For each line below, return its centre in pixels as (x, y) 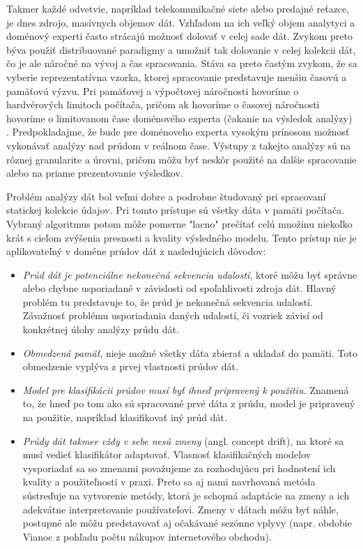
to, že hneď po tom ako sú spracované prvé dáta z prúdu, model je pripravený (189, 403)
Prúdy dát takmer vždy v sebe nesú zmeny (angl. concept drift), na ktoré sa (183, 440)
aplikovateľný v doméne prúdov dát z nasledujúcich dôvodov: (136, 251)
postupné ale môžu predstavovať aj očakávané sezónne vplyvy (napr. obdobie (187, 523)
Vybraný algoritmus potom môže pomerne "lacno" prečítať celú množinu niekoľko (179, 223)
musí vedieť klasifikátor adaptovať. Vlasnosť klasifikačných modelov (167, 454)
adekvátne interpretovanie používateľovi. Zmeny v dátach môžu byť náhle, (180, 509)
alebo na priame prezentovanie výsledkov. (95, 173)
